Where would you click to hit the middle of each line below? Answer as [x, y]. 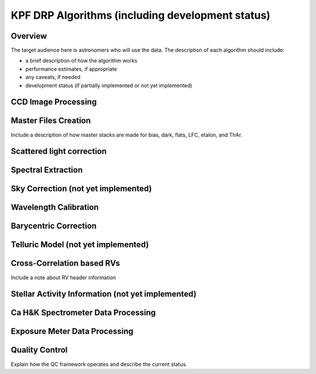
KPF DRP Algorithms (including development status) [140, 15]
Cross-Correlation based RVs [65, 263]
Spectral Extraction [47, 170]
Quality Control [39, 350]
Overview [29, 36]
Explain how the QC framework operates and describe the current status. [99, 364]
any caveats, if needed [53, 77]
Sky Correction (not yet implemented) [81, 189]
